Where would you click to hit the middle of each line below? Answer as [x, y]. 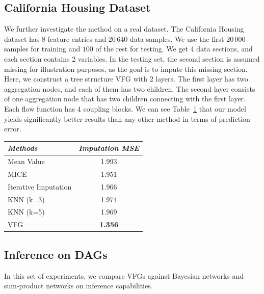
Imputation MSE [109, 148]
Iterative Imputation [40, 186]
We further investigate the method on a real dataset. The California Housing [124, 29]
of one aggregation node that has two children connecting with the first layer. [125, 99]
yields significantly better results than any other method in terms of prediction [127, 118]
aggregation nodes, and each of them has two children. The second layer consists [130, 88]
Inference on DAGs [56, 254]
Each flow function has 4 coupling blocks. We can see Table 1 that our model [125, 108]
